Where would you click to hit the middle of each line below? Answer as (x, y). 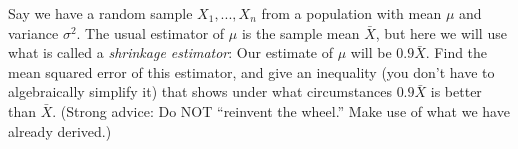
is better (456, 91)
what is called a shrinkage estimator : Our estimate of (171, 52)
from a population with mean (351, 13)
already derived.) (60, 130)
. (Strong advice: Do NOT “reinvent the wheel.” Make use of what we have (281, 110)
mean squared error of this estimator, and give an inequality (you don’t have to (251, 71)
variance (33, 32)
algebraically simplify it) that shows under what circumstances (200, 91)
